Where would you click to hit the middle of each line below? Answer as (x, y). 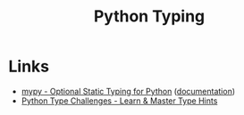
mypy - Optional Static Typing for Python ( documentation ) (128, 91)
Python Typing (149, 16)
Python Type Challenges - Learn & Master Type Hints (119, 101)
